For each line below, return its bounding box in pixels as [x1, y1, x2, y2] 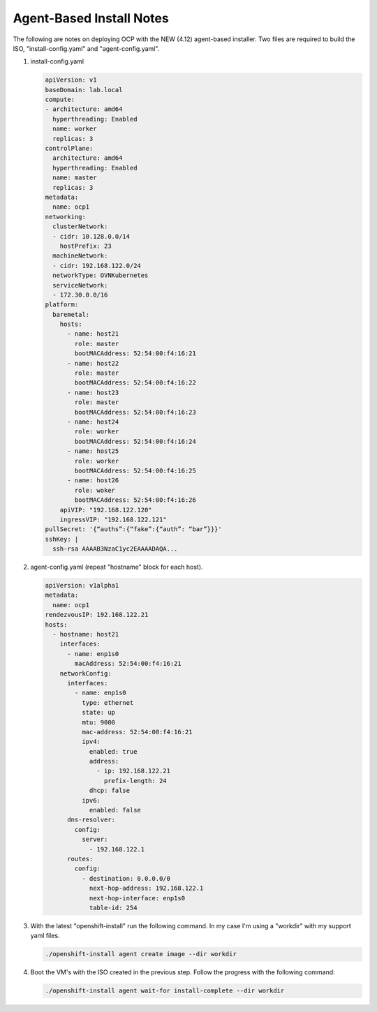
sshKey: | [45, 535, 79, 543]
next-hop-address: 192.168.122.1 [89, 884, 204, 893]
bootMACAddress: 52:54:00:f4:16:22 [74, 379, 197, 387]
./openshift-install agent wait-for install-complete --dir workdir [45, 987, 285, 995]
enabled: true [89, 747, 138, 755]
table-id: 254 [89, 904, 138, 911]
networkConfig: [59, 669, 112, 677]
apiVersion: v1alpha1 [45, 581, 119, 590]
